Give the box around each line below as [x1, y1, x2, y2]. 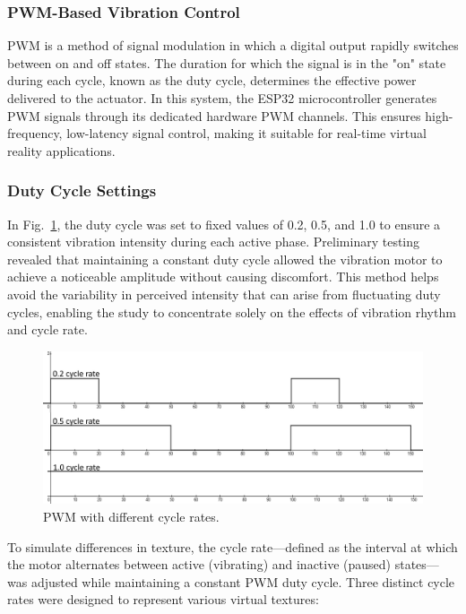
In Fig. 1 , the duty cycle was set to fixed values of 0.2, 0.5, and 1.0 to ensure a [7, 214, 441, 233]
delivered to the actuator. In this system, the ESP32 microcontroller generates [7, 89, 437, 107]
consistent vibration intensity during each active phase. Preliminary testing [7, 232, 420, 251]
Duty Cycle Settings [7, 179, 157, 202]
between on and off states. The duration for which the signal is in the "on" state [7, 53, 446, 72]
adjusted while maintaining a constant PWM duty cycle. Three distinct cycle [30, 572, 455, 591]
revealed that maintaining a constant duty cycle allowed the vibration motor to [7, 249, 443, 268]
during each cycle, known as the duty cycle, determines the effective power [7, 71, 417, 90]
